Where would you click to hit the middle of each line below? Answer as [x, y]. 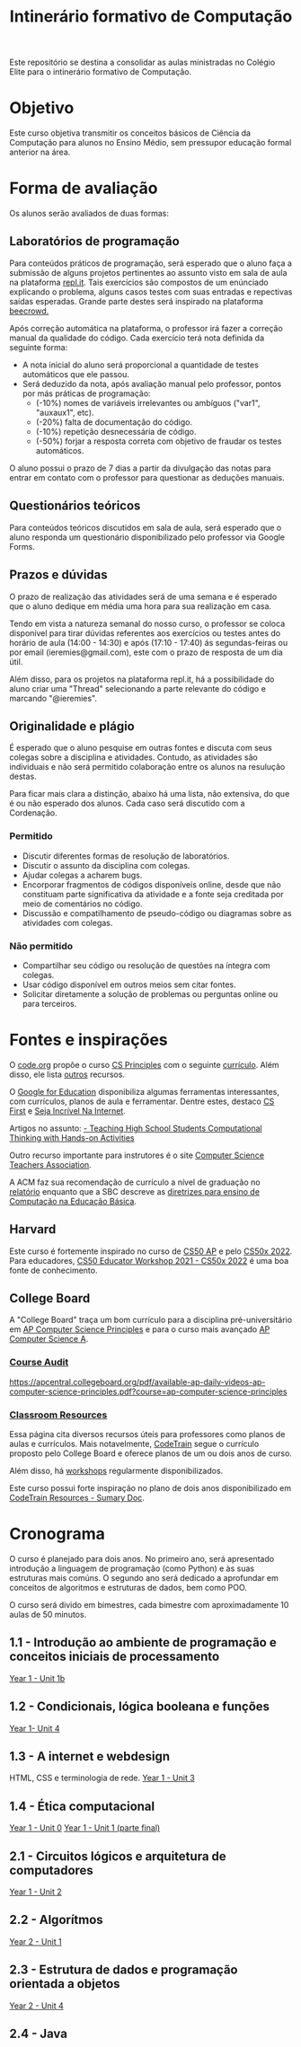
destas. [23, 776]
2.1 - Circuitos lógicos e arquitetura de [118, 1856]
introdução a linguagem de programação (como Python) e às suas [132, 1568]
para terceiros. [49, 1003]
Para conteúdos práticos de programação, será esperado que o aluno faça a [150, 263]
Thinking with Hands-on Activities [72, 1137]
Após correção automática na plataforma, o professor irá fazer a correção [146, 328]
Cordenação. [33, 813]
